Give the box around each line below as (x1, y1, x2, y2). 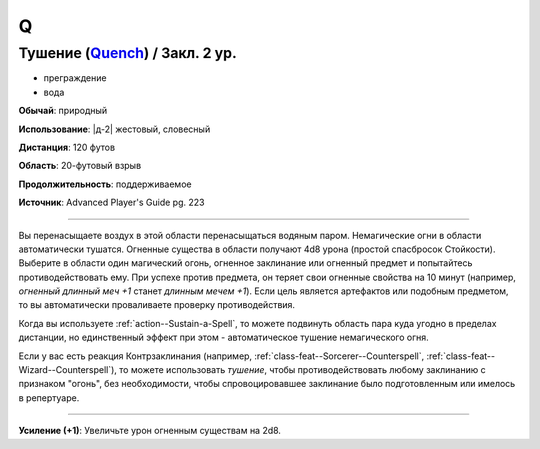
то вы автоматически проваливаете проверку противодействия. (18, 299, 295, 311)
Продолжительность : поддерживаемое (18, 178, 192, 190)
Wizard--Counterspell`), (18, 364, 117, 376)
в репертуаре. (18, 391, 80, 404)
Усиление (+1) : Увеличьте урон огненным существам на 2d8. (18, 425, 282, 437)
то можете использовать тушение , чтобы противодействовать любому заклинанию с (118, 364, 486, 376)
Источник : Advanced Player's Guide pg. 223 (18, 196, 205, 209)
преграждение (43, 72, 107, 84)
